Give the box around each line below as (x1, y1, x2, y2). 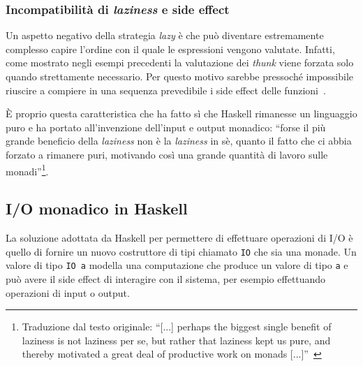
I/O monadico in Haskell (6, 198, 188, 219)
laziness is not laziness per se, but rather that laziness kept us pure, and (22, 332, 331, 347)
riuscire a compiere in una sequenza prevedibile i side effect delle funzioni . (6, 82, 326, 97)
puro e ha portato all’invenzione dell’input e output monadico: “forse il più (6, 119, 326, 134)
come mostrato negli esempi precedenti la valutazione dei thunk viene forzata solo (6, 55, 354, 70)
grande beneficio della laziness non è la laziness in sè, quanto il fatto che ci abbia (6, 133, 352, 148)
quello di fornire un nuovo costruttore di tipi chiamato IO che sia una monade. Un (6, 244, 357, 258)
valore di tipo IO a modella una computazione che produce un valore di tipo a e (6, 258, 348, 272)
